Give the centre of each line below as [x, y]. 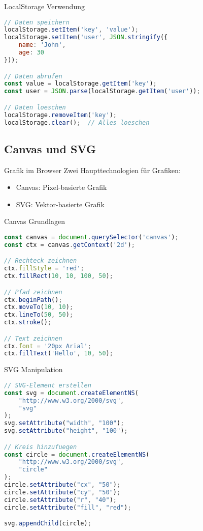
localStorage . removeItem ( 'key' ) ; [60, 115]
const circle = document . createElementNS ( [77, 454]
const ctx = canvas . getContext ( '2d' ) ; [70, 245]
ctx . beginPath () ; [33, 300]
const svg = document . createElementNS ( [71, 393]
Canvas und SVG [50, 148]
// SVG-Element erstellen [48, 385]
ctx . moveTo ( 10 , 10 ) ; [39, 307]
